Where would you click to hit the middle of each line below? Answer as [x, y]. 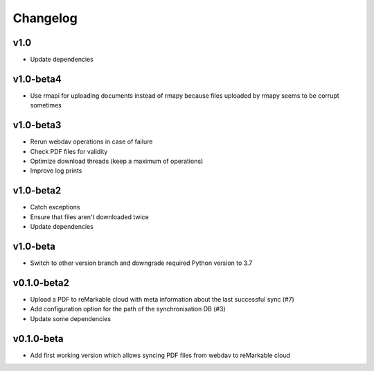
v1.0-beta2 [37, 191]
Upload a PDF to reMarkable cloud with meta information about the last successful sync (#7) [162, 299]
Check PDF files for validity [69, 151]
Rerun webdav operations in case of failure [91, 141]
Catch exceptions [55, 207]
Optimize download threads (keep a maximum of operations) [117, 161]
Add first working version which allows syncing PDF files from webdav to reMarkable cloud [160, 355]
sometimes [46, 105]
